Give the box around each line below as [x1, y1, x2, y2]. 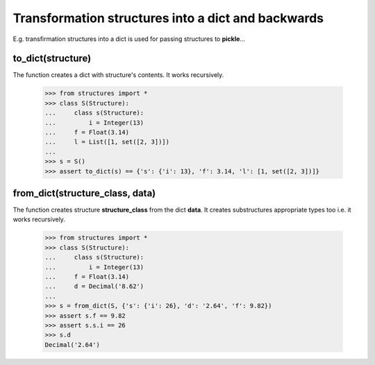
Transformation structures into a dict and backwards [12, 10, 324, 26]
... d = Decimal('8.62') [44, 282, 144, 291]
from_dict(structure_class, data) [12, 187, 156, 199]
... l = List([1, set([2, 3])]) [44, 138, 170, 146]
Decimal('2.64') [44, 341, 101, 348]
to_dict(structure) [12, 53, 92, 65]
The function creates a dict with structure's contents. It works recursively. [12, 71, 224, 79]
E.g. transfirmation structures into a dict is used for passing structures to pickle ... [12, 35, 246, 43]
